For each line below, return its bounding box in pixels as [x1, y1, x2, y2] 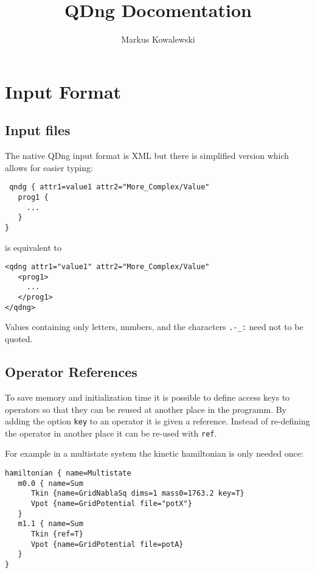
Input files [5, 121, 71, 139]
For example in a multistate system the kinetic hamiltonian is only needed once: [5, 447, 303, 460]
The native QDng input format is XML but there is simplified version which [5, 149, 289, 162]
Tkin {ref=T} [30, 529, 83, 538]
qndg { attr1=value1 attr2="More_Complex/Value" [9, 183, 210, 192]
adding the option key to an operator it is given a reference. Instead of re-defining [5, 415, 310, 427]
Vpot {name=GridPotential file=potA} [30, 540, 184, 549]
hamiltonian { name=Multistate [5, 469, 131, 477]
